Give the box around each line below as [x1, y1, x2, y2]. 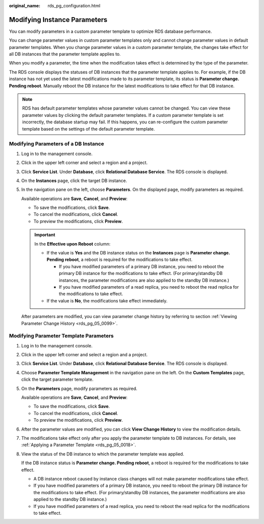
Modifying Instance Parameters [9, 15, 108, 24]
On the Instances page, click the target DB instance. [21, 178, 127, 183]
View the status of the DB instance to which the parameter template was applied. [21, 451, 184, 457]
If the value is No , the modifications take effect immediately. [46, 297, 168, 303]
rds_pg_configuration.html [47, 3, 100, 8]
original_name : [9, 3, 41, 8]
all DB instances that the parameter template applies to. [9, 51, 121, 57]
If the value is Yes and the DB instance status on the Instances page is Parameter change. [46, 250, 230, 256]
